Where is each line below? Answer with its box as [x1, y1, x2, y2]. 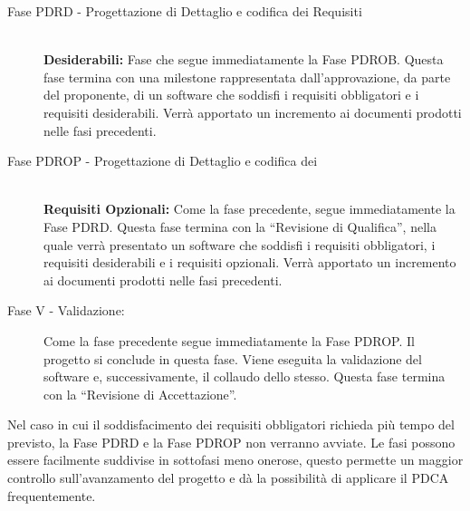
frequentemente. [7, 486, 96, 505]
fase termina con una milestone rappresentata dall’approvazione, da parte [43, 67, 451, 86]
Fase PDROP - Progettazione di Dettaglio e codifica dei [7, 151, 318, 170]
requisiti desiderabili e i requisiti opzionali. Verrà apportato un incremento [43, 253, 456, 272]
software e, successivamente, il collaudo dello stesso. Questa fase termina [43, 367, 446, 386]
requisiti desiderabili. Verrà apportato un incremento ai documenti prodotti [43, 102, 462, 121]
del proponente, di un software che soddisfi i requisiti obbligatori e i [43, 85, 419, 104]
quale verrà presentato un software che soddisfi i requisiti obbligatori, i [43, 235, 436, 254]
